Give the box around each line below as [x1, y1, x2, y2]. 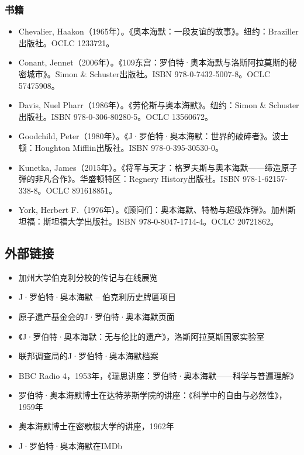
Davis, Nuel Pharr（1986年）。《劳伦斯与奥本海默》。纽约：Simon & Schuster [18, 99, 299, 111]
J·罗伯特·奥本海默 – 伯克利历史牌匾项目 [18, 291, 177, 303]
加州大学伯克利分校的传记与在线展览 [18, 271, 158, 283]
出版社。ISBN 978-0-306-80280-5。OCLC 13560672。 [18, 110, 213, 122]
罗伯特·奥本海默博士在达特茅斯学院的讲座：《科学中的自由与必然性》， [18, 389, 287, 401]
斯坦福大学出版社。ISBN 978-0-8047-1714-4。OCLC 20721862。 [43, 215, 278, 227]
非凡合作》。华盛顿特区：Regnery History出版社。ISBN [34, 173, 240, 185]
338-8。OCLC [18, 184, 70, 196]
